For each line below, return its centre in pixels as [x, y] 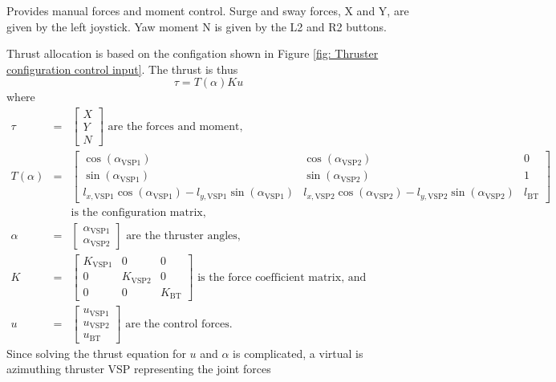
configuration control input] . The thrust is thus [122, 69]
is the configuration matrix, [138, 212]
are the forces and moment [174, 126]
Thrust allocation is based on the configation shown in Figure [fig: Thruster [193, 53]
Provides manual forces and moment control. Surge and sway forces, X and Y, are [208, 10]
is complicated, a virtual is [298, 353]
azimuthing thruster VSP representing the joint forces [139, 369]
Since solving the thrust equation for [96, 353]
